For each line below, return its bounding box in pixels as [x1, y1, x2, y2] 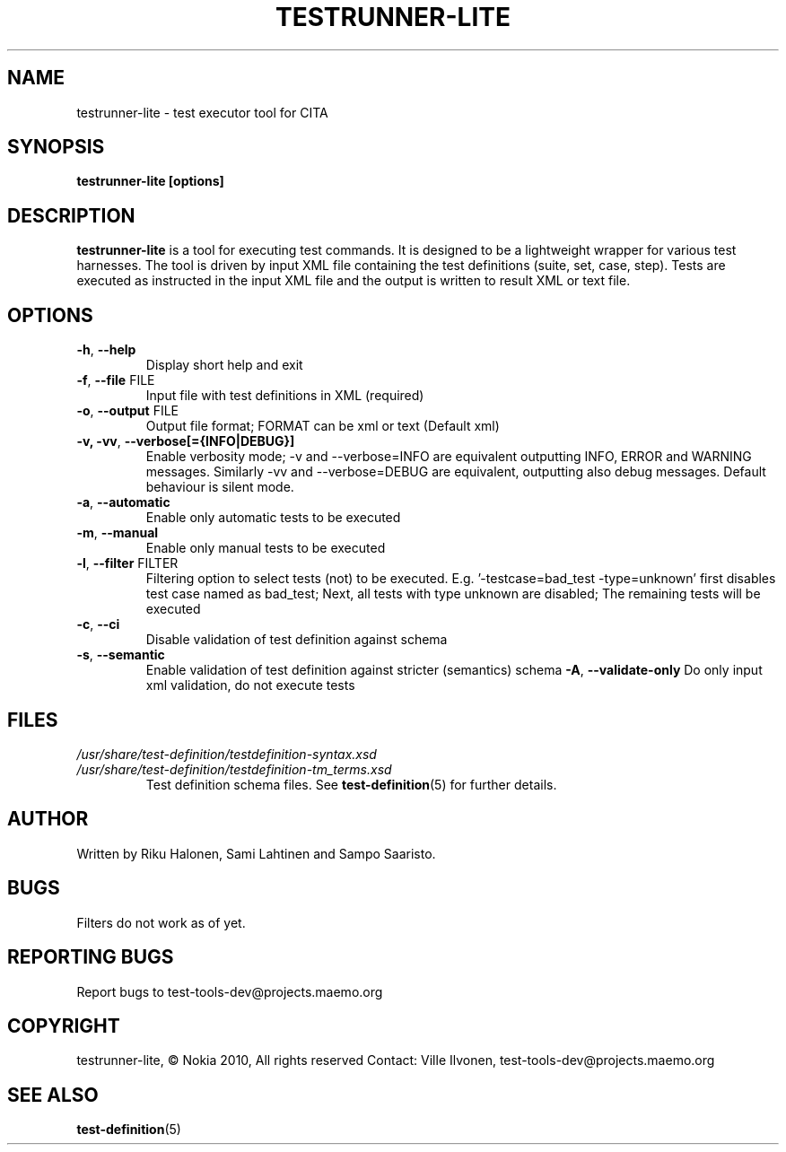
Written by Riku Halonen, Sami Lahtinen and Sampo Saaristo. [76, 845, 436, 861]
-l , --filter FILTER [76, 555, 179, 572]
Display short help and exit [145, 357, 303, 373]
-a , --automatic [76, 494, 170, 511]
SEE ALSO [7, 1083, 99, 1106]
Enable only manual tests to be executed [145, 540, 386, 556]
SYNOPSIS [7, 135, 105, 159]
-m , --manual [76, 525, 159, 541]
